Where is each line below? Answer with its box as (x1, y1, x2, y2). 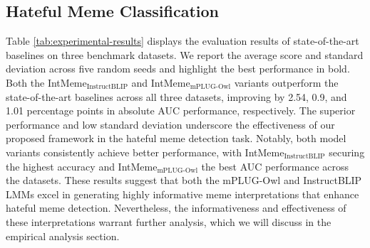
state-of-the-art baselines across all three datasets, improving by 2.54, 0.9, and (6, 89, 347, 104)
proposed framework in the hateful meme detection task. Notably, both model (6, 131, 346, 146)
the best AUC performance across (201, 158, 349, 173)
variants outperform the (234, 75, 339, 90)
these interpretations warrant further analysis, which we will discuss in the (6, 214, 332, 229)
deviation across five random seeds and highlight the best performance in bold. (6, 61, 350, 76)
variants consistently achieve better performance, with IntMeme (6, 144, 284, 159)
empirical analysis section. (6, 228, 120, 243)
